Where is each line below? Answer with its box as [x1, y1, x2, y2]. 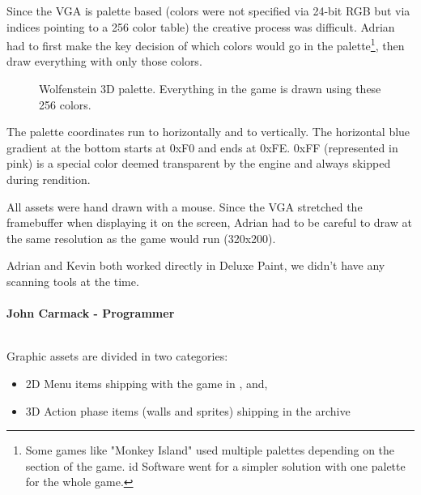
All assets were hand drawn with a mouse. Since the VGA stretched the [6, 198, 363, 215]
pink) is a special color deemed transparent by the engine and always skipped [6, 155, 391, 172]
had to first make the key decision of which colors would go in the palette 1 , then [6, 35, 405, 53]
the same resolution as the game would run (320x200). [6, 229, 276, 246]
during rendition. [6, 171, 91, 187]
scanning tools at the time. [6, 272, 139, 289]
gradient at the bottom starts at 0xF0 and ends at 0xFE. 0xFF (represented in [6, 139, 398, 156]
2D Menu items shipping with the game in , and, [25, 374, 268, 391]
